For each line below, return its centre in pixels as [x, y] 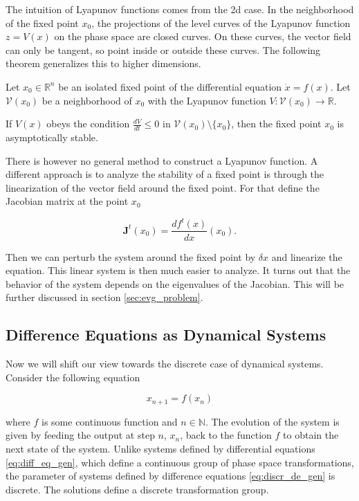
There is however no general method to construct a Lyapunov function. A [162, 160]
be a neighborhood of [87, 100]
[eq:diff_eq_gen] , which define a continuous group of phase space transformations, [180, 462]
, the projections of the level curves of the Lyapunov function [221, 22]
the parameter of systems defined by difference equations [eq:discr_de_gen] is [171, 476]
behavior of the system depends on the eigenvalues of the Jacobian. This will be [175, 283]
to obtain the [311, 435]
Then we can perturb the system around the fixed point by [131, 256]
